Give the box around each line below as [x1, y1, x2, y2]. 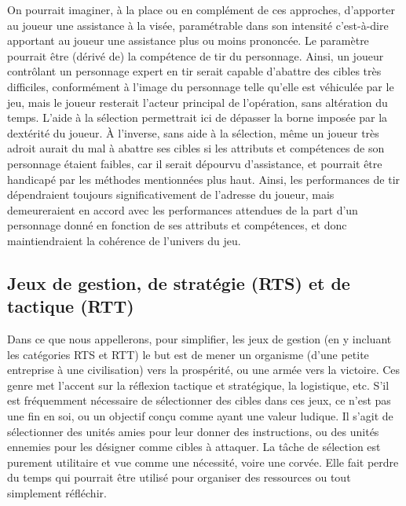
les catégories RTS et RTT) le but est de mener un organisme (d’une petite [7, 346, 369, 362]
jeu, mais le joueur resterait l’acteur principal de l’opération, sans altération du [7, 93, 388, 110]
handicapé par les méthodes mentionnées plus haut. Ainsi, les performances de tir [7, 170, 401, 187]
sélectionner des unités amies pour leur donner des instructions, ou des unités [7, 423, 379, 439]
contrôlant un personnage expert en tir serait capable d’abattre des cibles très [7, 63, 382, 79]
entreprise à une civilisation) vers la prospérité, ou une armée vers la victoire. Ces [7, 361, 401, 378]
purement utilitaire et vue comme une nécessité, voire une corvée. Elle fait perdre [7, 453, 399, 470]
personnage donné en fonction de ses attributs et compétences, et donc [7, 217, 347, 233]
